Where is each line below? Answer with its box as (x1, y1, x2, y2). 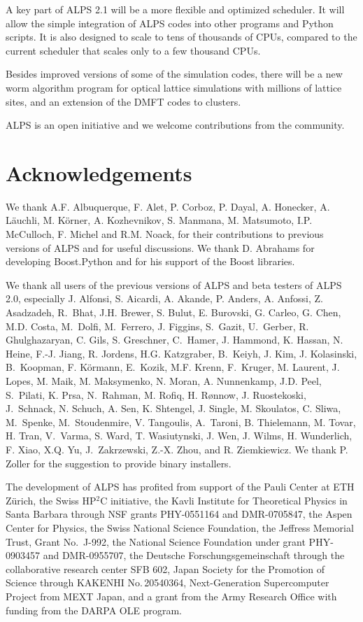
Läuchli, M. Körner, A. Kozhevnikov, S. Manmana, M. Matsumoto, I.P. (6, 213, 313, 227)
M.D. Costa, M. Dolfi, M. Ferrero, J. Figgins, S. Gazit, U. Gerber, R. (6, 318, 309, 333)
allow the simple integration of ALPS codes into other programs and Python (6, 15, 334, 30)
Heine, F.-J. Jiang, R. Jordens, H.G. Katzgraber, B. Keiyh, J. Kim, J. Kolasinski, (6, 346, 357, 360)
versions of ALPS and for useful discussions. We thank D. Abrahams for (6, 240, 315, 255)
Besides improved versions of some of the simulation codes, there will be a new (6, 66, 343, 81)
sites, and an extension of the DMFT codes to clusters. (6, 94, 241, 108)
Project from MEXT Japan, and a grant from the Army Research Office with (6, 588, 337, 603)
